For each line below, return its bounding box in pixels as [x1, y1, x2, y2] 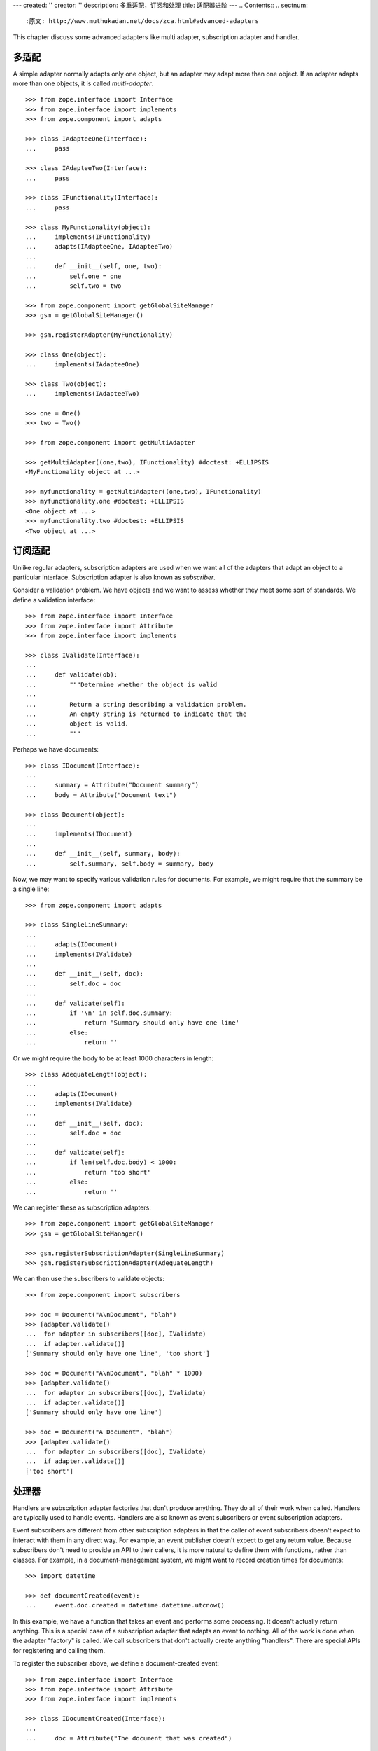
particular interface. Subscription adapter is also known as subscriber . [13, 573, 216, 581]
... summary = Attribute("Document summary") [25, 781, 199, 789]
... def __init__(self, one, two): [25, 263, 162, 270]
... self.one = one [25, 272, 122, 280]
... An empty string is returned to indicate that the [25, 710, 247, 718]
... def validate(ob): [25, 671, 118, 679]
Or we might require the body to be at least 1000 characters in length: [13, 1054, 213, 1063]
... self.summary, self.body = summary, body [25, 859, 213, 868]
